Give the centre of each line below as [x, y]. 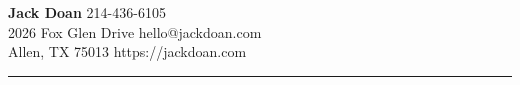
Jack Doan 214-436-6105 [87, 12]
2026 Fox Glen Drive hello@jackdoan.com [135, 31]
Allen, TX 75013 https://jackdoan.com [127, 51]
